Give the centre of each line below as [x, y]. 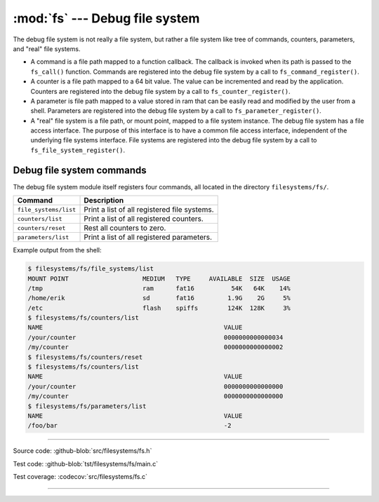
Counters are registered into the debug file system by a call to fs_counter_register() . [160, 91]
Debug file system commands [80, 170]
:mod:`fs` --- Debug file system [106, 18]
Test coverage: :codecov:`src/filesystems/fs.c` [80, 477]
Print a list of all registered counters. [144, 219]
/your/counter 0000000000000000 [155, 386]
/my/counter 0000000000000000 [155, 396]
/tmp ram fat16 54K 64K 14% [159, 288]
